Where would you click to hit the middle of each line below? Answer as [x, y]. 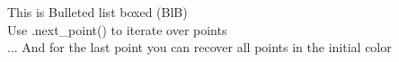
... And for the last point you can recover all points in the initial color [199, 47]
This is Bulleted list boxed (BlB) [98, 12]
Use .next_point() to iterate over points [117, 29]
